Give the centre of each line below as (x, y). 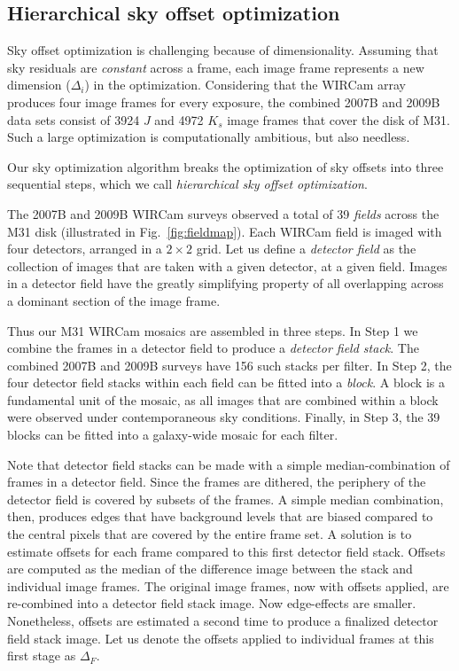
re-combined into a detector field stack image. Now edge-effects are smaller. (212, 603)
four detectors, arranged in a (85, 249)
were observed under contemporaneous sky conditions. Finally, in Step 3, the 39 (224, 417)
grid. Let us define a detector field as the (306, 249)
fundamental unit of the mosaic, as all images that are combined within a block (223, 399)
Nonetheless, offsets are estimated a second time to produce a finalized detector (223, 621)
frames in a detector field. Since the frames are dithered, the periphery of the (217, 482)
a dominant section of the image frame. (114, 300)
